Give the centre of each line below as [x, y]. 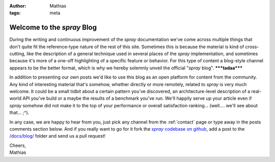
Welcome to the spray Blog [53, 28]
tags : [15, 13]
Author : [18, 6]
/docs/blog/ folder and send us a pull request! [58, 136]
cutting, [17, 54]
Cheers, [18, 145]
